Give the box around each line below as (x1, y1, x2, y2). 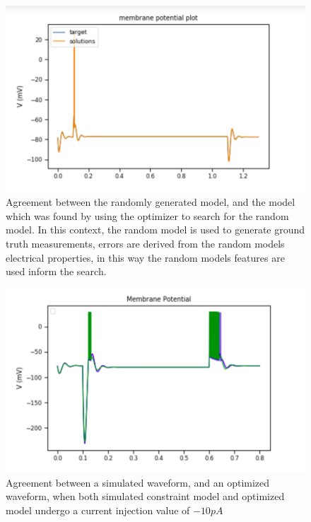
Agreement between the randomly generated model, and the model (6, 195, 295, 209)
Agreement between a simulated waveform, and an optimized (6, 475, 270, 489)
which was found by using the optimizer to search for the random (6, 208, 289, 223)
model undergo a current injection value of (6, 502, 190, 517)
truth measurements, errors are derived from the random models (6, 236, 285, 250)
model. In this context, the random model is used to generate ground (6, 222, 305, 237)
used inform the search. (6, 264, 107, 279)
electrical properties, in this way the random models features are (6, 250, 285, 265)
